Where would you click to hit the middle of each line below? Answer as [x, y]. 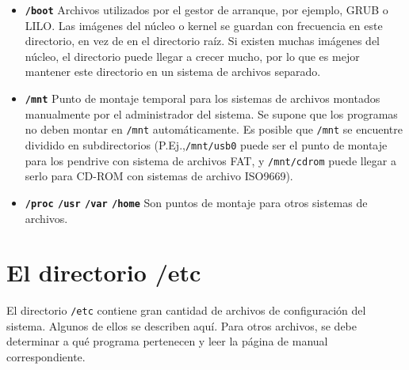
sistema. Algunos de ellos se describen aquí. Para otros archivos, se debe [182, 325]
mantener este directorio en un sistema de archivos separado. [173, 72]
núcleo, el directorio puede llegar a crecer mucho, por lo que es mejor [192, 56]
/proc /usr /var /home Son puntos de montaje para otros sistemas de [196, 202]
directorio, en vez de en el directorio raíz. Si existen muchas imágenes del [202, 41]
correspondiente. [46, 357]
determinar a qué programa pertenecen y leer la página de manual [167, 341]
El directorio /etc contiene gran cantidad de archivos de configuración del [186, 310]
